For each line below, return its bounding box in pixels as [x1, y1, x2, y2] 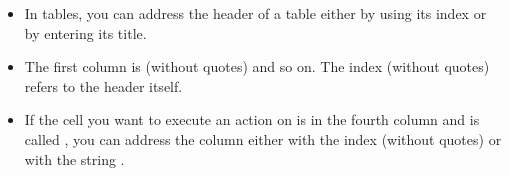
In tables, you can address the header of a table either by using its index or [24, 3, 487, 23]
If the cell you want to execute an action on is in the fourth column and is [24, 109, 480, 130]
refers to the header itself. [24, 75, 183, 96]
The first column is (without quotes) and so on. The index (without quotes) [24, 56, 490, 77]
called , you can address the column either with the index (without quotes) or [24, 128, 502, 149]
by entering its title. [24, 22, 147, 43]
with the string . [24, 148, 125, 169]
